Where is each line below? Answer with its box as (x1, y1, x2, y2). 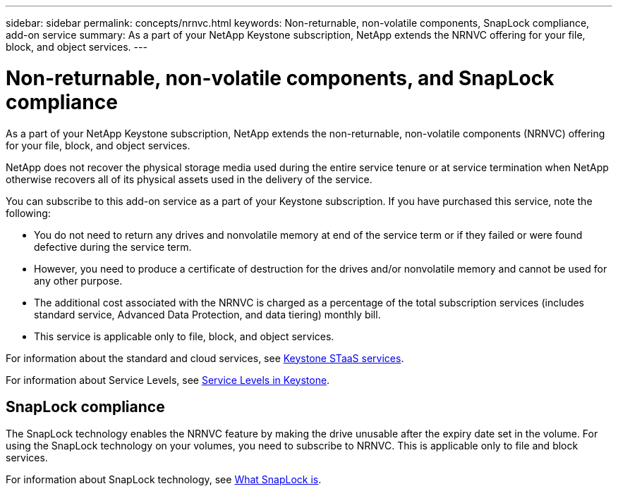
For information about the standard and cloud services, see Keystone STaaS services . (6, 352, 404, 364)
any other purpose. (34, 274, 123, 287)
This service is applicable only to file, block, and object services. (34, 330, 334, 342)
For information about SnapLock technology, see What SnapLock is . (6, 473, 322, 486)
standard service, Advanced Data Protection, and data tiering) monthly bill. (34, 308, 381, 321)
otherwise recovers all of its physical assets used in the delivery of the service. (6, 173, 372, 185)
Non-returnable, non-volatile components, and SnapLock (6, 66, 555, 90)
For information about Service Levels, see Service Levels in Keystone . (6, 373, 330, 386)
